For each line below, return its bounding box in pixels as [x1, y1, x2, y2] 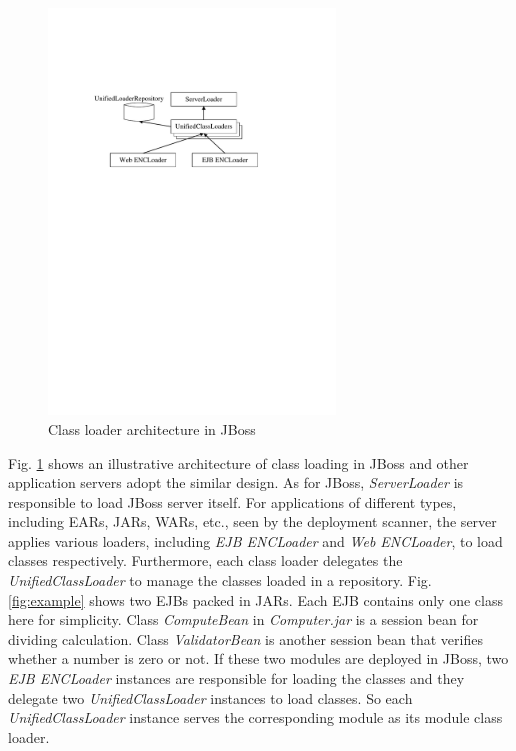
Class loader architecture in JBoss [48, 418, 256, 439]
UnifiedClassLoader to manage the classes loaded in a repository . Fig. [8, 570, 432, 591]
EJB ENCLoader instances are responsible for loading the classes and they [8, 668, 465, 689]
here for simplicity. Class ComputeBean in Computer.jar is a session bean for [8, 609, 479, 630]
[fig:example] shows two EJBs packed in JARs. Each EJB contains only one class [8, 589, 503, 610]
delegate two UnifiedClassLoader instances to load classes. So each [8, 687, 413, 708]
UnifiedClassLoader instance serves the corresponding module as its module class [8, 707, 503, 728]
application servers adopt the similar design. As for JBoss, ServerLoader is [8, 472, 464, 493]
